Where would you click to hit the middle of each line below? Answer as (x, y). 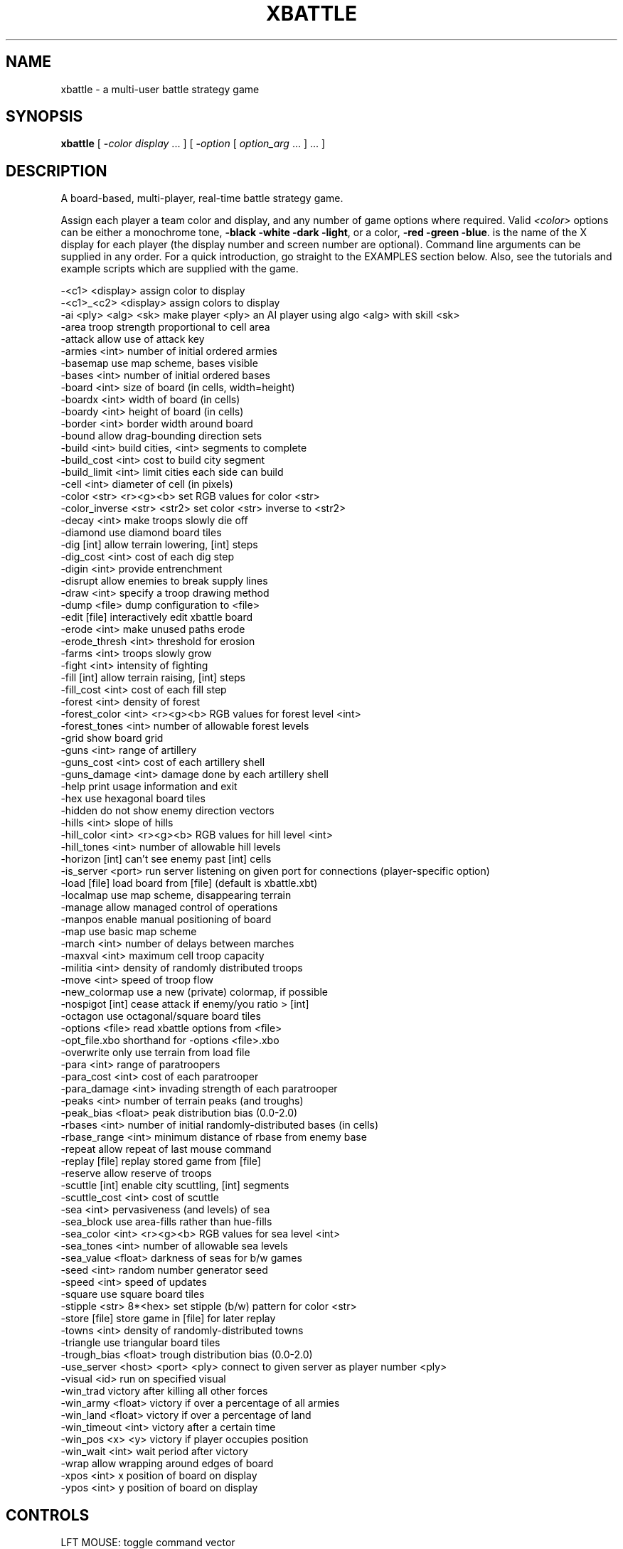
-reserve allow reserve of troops (136, 1173)
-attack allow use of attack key (133, 339)
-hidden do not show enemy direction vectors (167, 811)
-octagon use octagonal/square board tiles (161, 1016)
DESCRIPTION (57, 171)
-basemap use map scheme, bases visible (159, 363)
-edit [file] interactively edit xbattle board (157, 617)
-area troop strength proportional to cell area (165, 327)
